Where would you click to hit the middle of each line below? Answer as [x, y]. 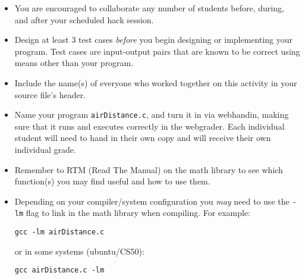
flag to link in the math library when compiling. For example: [138, 213]
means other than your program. [74, 63]
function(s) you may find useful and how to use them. [112, 181]
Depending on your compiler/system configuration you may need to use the [152, 201]
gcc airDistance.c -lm [59, 270]
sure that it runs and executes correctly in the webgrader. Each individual [150, 126]
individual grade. [45, 149]
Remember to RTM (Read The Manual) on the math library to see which [149, 169]
